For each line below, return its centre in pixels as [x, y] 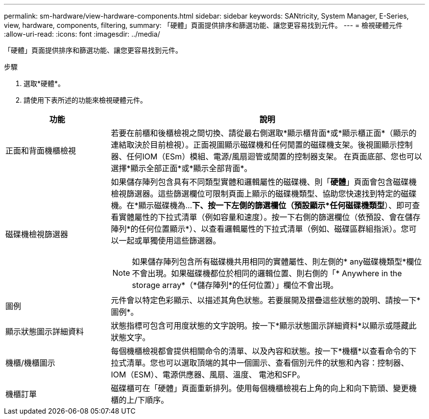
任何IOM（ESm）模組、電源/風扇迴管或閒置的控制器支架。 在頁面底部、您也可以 [274, 156]
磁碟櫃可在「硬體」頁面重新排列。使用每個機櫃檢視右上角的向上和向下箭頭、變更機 [264, 388]
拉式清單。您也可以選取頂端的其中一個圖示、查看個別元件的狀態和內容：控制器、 [260, 363]
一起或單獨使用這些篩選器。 [170, 241]
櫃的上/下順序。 [140, 400]
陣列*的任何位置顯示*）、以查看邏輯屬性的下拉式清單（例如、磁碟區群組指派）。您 [260, 229]
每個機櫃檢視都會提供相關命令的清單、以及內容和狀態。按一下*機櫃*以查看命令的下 [264, 351]
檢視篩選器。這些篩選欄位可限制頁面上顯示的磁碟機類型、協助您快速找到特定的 [256, 194]
